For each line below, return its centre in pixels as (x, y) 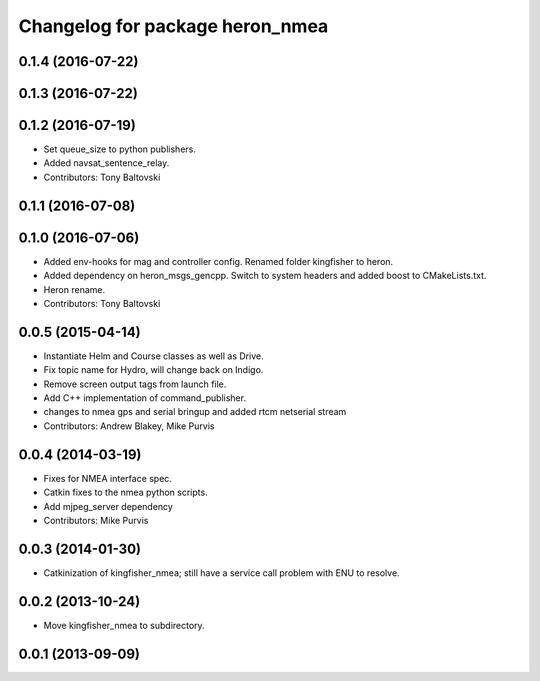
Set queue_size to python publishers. (120, 149)
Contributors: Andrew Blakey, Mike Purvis (129, 426)
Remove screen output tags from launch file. (135, 384)
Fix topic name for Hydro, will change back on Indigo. (153, 370)
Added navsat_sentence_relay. (106, 163)
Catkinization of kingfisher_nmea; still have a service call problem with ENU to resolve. (221, 572)
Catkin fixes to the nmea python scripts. (126, 492)
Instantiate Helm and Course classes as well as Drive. (153, 356)
